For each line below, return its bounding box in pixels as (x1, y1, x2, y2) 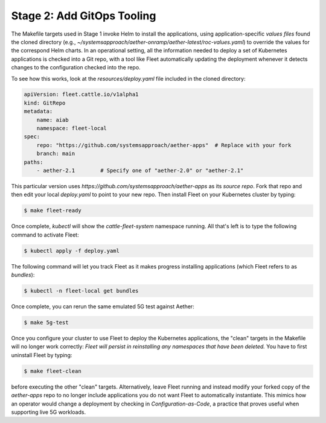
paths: (24, 159, 43, 165)
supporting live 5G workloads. (11, 408, 86, 416)
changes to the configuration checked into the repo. (11, 64, 141, 71)
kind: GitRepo (24, 100, 66, 106)
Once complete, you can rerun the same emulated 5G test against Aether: (11, 303, 194, 310)
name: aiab (36, 116, 69, 123)
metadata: (24, 108, 53, 115)
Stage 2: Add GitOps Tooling (11, 9, 156, 22)
